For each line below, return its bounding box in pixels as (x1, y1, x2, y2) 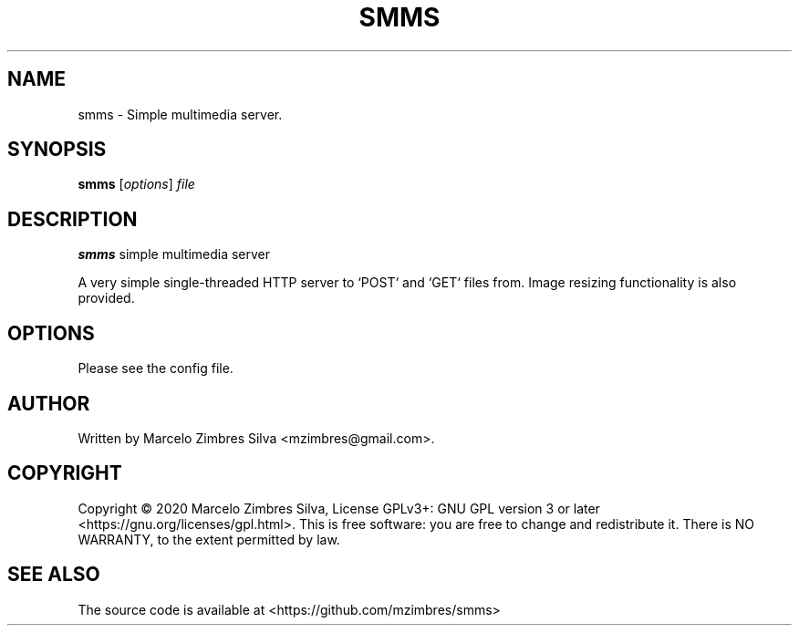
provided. (78, 290, 135, 306)
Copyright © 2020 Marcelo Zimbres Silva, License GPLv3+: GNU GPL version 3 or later (78, 500, 600, 516)
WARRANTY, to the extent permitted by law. (78, 531, 340, 547)
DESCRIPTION (7, 207, 138, 231)
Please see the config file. (78, 360, 233, 377)
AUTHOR (7, 391, 90, 415)
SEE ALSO (7, 563, 100, 586)
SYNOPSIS (7, 138, 107, 161)
